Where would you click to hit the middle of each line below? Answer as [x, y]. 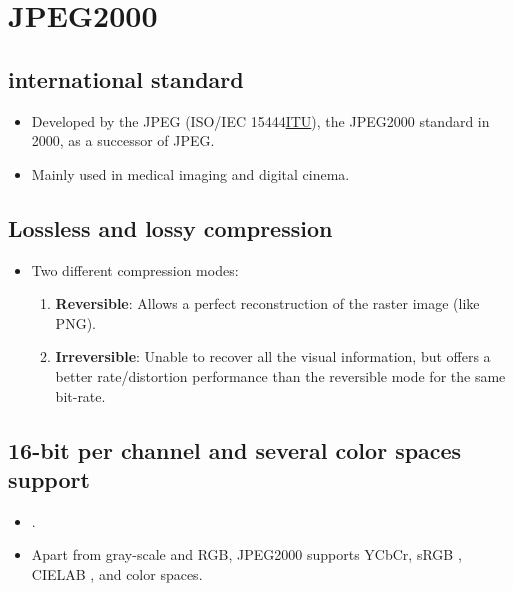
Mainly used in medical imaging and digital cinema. [190, 173]
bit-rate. [80, 395]
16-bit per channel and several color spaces [235, 449]
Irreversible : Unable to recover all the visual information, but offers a [273, 356]
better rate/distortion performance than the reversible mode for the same [280, 375]
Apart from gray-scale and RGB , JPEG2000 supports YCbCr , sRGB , [246, 554]
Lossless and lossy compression [170, 227]
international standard [126, 78]
